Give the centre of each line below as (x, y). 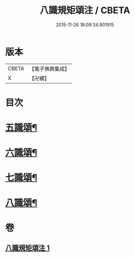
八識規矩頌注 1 (28, 248)
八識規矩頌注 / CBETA (85, 10)
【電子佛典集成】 (49, 69)
